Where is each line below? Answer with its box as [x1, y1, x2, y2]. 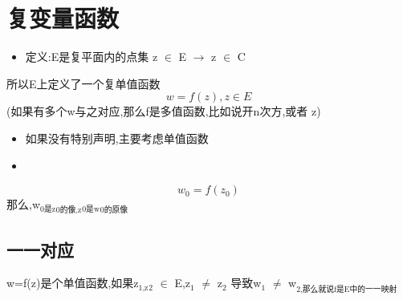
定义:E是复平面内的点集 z [25, 48, 158, 65]
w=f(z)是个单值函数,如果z [6, 274, 139, 291]
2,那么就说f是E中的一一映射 [296, 285, 397, 294]
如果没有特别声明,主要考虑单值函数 [25, 129, 209, 146]
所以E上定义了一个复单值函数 [6, 75, 161, 91]
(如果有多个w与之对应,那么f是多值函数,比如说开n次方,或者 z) [6, 103, 321, 120]
